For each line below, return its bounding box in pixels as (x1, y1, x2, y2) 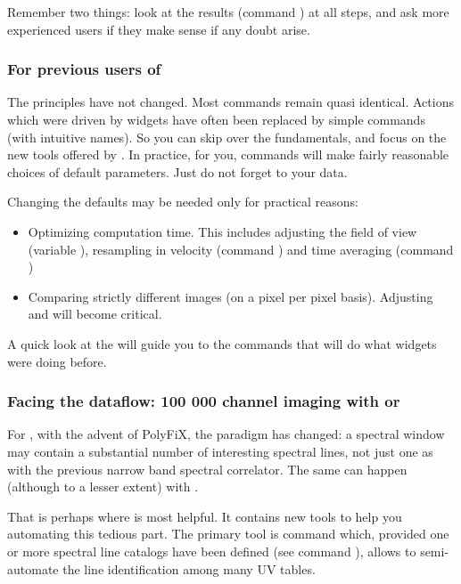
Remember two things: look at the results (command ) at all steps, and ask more (7, 3, 449, 20)
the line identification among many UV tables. (62, 559, 316, 578)
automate (7, 559, 59, 578)
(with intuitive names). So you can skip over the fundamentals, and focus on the (7, 127, 447, 146)
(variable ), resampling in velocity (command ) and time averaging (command (28, 239, 454, 258)
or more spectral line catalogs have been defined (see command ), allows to (7, 541, 416, 560)
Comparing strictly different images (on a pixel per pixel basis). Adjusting (28, 287, 433, 305)
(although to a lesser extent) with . (7, 477, 199, 496)
